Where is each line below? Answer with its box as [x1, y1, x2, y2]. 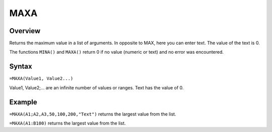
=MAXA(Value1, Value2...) [9, 76, 74, 81]
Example [9, 98, 37, 106]
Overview [9, 27, 41, 35]
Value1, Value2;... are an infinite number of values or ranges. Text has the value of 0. [9, 84, 184, 90]
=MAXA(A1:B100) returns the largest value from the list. [9, 120, 126, 126]
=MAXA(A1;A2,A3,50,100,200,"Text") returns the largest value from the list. [9, 111, 176, 117]
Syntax [9, 62, 32, 71]
